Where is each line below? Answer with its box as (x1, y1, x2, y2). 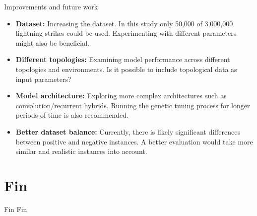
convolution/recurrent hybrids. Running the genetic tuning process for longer (15, 100, 250, 110)
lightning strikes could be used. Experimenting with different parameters (15, 28, 237, 38)
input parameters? (15, 73, 71, 84)
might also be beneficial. (15, 37, 90, 48)
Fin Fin (4, 204, 27, 214)
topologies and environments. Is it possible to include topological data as (15, 64, 237, 74)
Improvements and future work (4, 1, 98, 11)
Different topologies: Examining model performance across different (15, 54, 230, 65)
